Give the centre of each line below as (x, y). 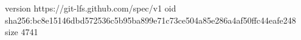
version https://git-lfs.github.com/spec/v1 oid (91, 8)
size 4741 (22, 32)
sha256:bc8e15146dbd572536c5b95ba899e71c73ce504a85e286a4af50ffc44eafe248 (150, 20)
